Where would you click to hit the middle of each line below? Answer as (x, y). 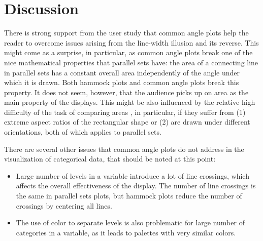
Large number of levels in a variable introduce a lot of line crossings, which (133, 175)
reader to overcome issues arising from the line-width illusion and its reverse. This (131, 42)
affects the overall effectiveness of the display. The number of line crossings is (136, 186)
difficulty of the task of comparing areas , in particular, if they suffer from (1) (125, 112)
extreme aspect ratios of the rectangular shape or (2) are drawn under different (127, 122)
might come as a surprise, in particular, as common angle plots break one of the (128, 52)
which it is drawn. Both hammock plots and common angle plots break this (122, 82)
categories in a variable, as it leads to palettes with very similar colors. (126, 232)
